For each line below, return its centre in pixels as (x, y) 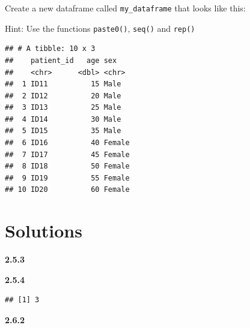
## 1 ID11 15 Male (63, 84)
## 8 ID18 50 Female (67, 166)
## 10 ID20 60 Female (67, 190)
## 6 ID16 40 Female (67, 143)
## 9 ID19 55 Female (67, 178)
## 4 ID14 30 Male (63, 119)
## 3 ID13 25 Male (63, 108)
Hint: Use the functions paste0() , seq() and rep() (100, 28)
